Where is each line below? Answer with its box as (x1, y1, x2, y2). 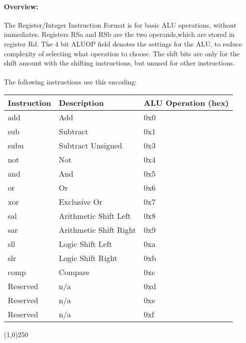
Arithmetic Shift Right (59, 224, 136, 235)
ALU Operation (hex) (144, 97, 229, 108)
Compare (59, 266, 90, 278)
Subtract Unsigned (59, 139, 122, 151)
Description (59, 97, 104, 108)
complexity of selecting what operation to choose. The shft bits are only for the (4, 48, 240, 58)
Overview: (4, 1, 38, 11)
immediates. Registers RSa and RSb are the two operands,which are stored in (4, 29, 235, 39)
